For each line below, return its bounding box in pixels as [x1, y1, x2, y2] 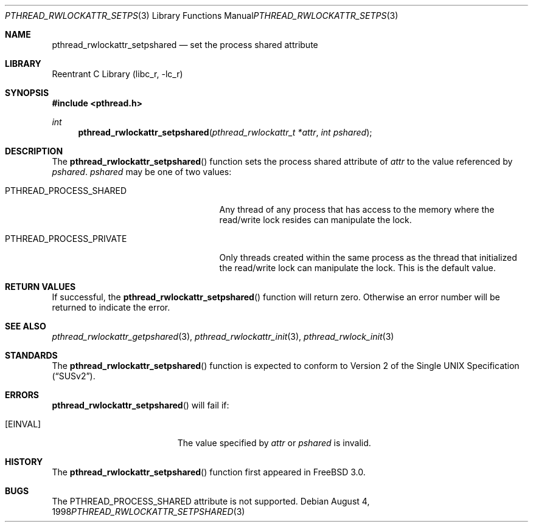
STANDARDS [5, 350, 58, 360]
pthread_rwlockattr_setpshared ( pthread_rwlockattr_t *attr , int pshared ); [78, 127, 372, 137]
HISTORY [5, 456, 43, 467]
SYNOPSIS [5, 88, 49, 98]
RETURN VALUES [5, 281, 76, 292]
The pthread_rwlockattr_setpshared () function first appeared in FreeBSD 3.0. [52, 467, 366, 477]
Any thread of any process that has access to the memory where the [219, 204, 495, 215]
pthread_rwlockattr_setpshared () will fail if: [52, 400, 229, 410]
